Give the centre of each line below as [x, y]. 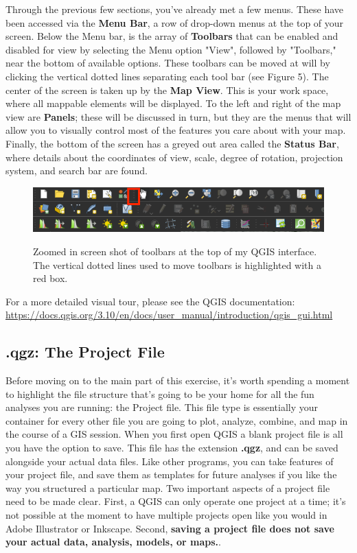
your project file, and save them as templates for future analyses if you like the [171, 474]
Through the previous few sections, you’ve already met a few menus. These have [174, 9]
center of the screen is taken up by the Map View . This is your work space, [167, 90]
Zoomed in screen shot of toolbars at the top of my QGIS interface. [175, 251]
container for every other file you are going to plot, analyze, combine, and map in [177, 420]
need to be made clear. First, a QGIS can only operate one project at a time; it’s [176, 501]
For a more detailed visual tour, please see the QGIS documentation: [150, 301]
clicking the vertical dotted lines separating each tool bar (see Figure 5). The [167, 76]
